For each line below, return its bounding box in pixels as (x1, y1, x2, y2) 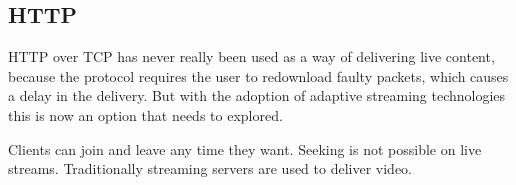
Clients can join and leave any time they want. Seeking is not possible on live (8, 138, 482, 159)
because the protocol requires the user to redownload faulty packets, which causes (8, 65, 509, 86)
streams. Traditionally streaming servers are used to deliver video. (8, 158, 412, 179)
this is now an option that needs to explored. (8, 104, 283, 125)
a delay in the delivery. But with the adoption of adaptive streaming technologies (8, 85, 506, 106)
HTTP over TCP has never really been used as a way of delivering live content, (8, 46, 495, 67)
